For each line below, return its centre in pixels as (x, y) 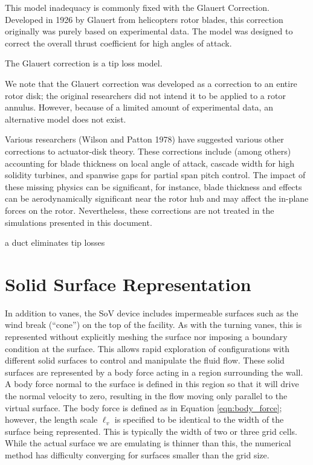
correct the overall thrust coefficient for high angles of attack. (118, 43)
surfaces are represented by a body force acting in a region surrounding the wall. (154, 372)
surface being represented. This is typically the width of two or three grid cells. (151, 431)
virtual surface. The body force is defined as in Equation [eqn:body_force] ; (144, 407)
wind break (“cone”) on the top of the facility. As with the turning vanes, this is (153, 325)
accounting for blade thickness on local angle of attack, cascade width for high (150, 163)
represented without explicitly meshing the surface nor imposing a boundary (146, 336)
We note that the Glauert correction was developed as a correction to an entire (151, 83)
